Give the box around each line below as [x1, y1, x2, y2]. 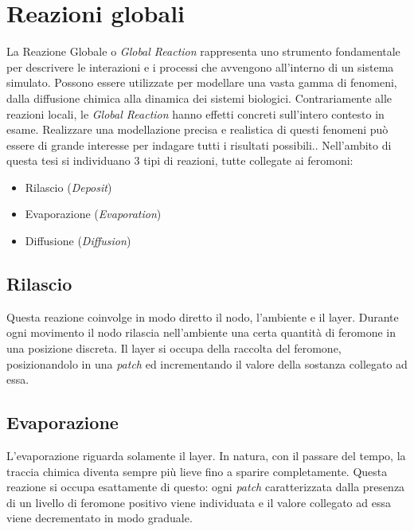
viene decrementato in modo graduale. [6, 510, 193, 526]
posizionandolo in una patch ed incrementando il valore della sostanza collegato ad [6, 355, 408, 372]
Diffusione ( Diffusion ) [25, 232, 131, 249]
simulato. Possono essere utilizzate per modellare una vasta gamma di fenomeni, [6, 74, 397, 91]
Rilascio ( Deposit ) [25, 178, 112, 195]
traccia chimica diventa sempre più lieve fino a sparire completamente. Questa [6, 463, 388, 479]
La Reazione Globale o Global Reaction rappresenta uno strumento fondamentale [6, 43, 400, 60]
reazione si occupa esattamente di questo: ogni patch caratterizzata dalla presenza [6, 478, 405, 495]
